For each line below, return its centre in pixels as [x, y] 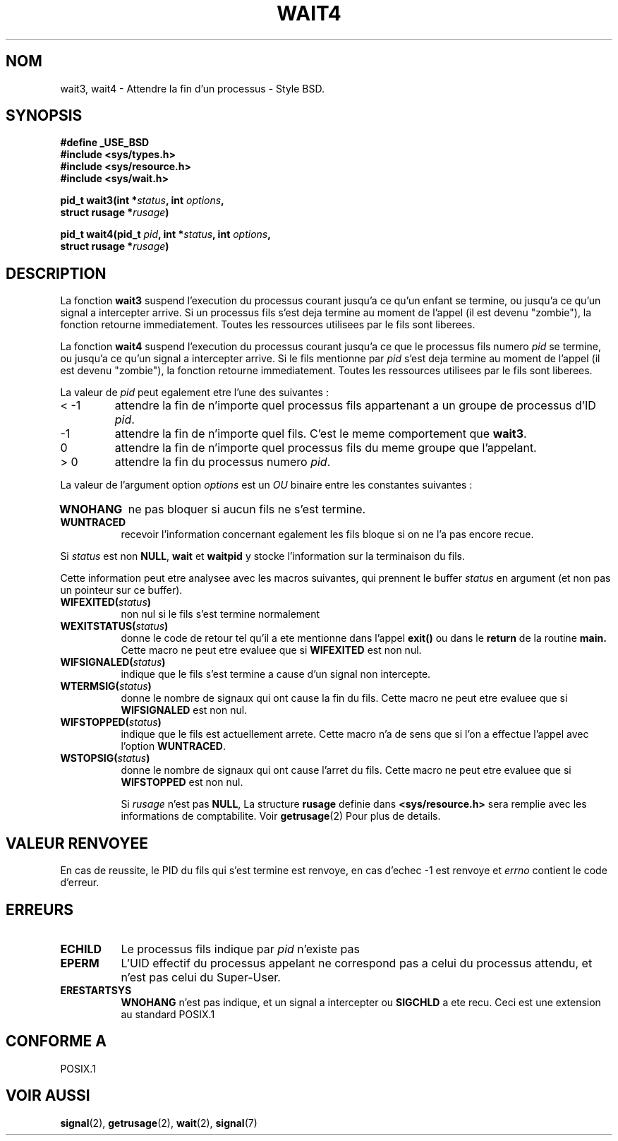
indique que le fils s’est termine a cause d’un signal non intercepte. [276, 674]
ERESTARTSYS [96, 990]
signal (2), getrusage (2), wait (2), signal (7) [159, 1123]
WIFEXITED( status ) [106, 602]
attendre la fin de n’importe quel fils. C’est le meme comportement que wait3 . [321, 434]
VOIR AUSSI [48, 1096]
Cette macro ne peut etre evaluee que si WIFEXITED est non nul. [271, 650]
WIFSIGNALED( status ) [113, 662]
